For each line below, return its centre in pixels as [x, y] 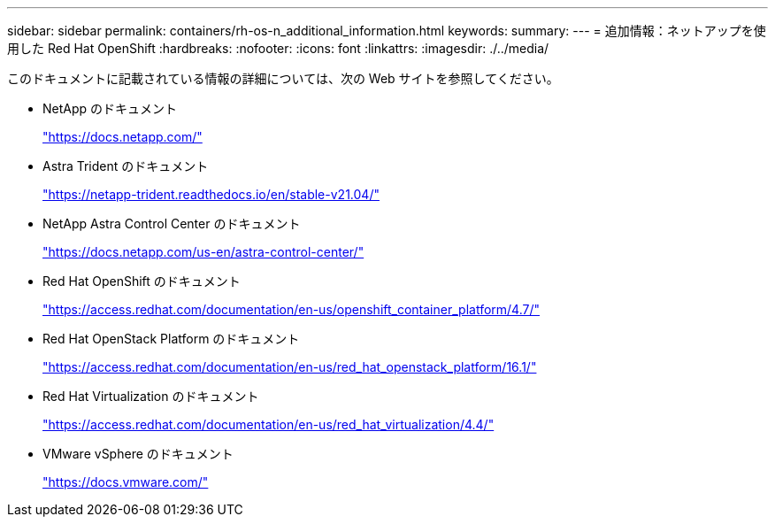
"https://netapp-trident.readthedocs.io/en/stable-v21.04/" [211, 194]
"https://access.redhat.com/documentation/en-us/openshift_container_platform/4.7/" [291, 309]
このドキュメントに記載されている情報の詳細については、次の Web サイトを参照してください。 [283, 78]
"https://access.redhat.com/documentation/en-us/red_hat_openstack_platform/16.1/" [290, 367]
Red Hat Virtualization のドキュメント [151, 396]
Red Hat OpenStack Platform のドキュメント [171, 339]
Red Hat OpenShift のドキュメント [142, 281]
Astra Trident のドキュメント [126, 166]
